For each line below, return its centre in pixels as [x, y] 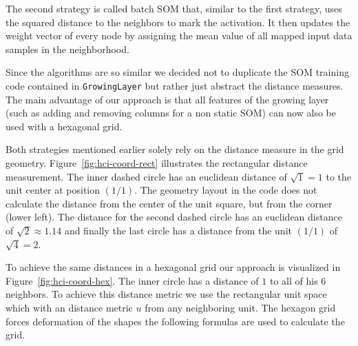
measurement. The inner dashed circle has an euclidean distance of [146, 176]
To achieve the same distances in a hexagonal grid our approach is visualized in [173, 267]
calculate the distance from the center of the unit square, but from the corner [169, 203]
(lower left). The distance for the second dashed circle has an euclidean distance [174, 217]
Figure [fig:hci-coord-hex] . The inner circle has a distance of [132, 280]
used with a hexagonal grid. [64, 126]
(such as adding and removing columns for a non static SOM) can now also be [171, 113]
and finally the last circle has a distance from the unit [178, 230]
